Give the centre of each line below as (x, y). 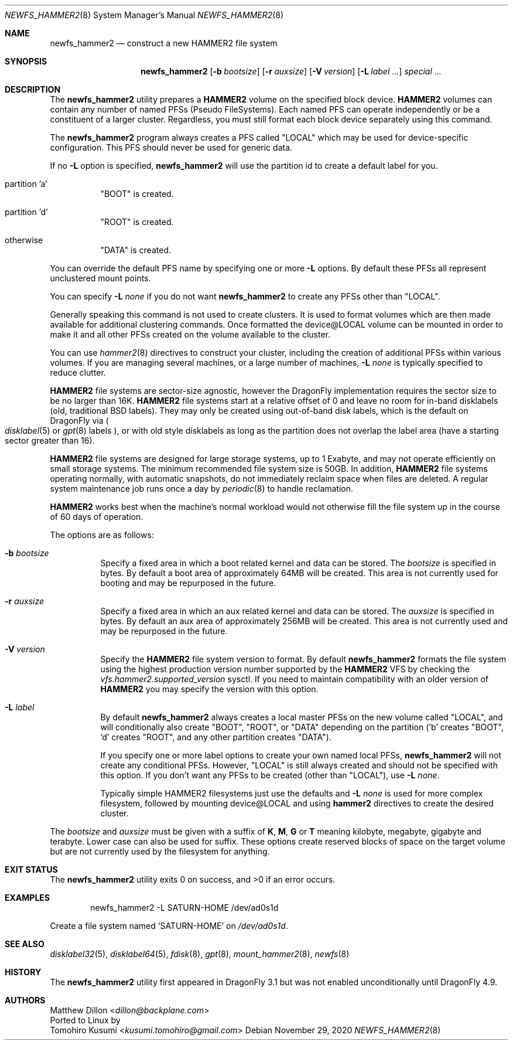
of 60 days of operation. (97, 517)
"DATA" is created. (136, 250)
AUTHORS (25, 1000)
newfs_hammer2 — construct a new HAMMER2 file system (164, 43)
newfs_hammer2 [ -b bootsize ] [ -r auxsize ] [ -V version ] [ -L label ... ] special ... (291, 71)
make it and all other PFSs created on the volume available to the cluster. (190, 334)
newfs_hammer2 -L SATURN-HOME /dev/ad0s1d (184, 908)
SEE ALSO (25, 944)
